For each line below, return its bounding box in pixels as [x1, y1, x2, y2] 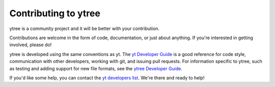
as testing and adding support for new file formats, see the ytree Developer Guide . [9, 65, 183, 71]
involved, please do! [9, 42, 52, 48]
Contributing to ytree [9, 8, 100, 19]
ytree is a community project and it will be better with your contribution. [9, 25, 160, 32]
